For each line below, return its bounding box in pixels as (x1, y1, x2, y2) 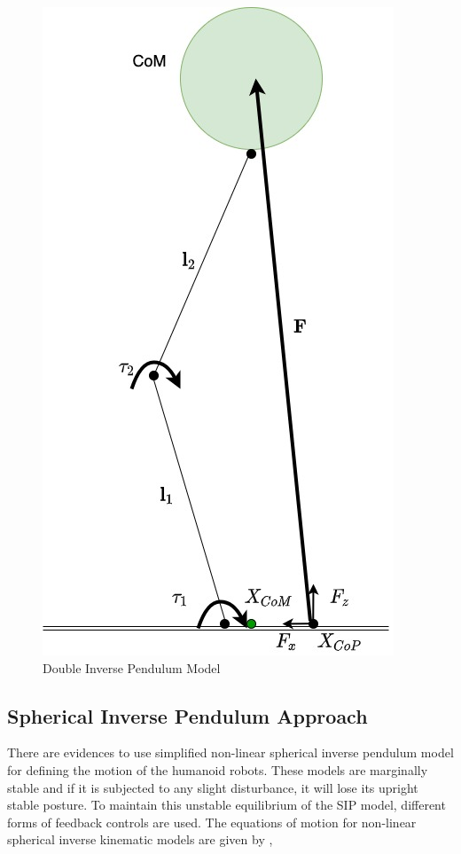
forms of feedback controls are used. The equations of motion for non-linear (7, 812, 417, 831)
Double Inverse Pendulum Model (43, 658, 221, 677)
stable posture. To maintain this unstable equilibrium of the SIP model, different (7, 795, 446, 814)
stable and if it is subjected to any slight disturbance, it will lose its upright (7, 778, 418, 796)
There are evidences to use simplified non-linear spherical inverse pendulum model (7, 743, 454, 762)
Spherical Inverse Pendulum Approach (7, 701, 368, 729)
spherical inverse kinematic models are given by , (7, 830, 273, 849)
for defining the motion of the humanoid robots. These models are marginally (7, 760, 428, 779)
